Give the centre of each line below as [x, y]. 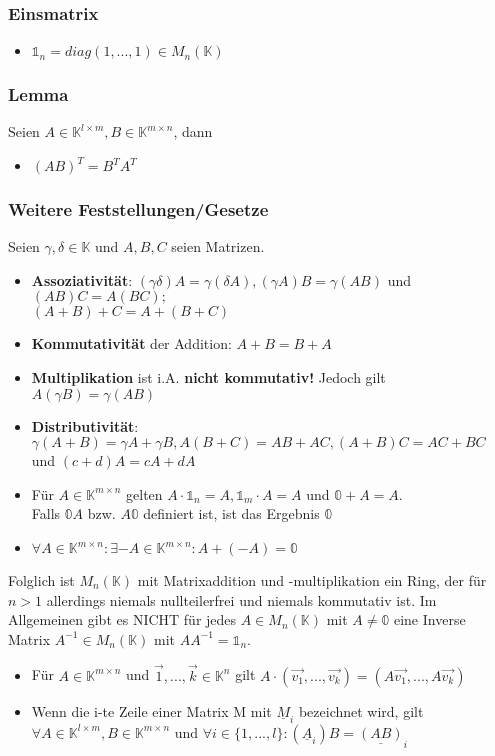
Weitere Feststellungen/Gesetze [138, 208]
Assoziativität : [82, 279]
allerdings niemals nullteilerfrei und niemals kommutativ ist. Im [241, 599]
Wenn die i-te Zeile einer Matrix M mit [151, 710]
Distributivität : [85, 425]
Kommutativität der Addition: [131, 343]
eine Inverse [429, 619]
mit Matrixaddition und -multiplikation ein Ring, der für [312, 580]
